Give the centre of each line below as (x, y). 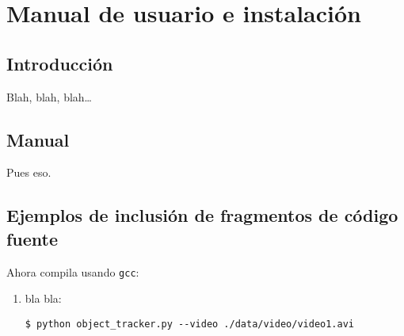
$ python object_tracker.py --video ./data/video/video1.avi (190, 324)
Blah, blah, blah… (49, 96)
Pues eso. (29, 172)
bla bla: (43, 298)
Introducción (60, 63)
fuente (32, 238)
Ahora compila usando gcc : (73, 271)
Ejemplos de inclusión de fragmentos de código (202, 215)
